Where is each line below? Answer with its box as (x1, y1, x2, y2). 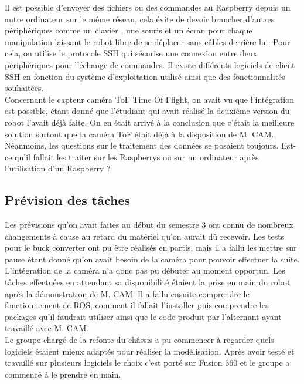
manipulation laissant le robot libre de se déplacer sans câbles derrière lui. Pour (5, 35, 291, 48)
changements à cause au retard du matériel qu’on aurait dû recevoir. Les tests (5, 230, 285, 242)
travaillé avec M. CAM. (5, 322, 89, 334)
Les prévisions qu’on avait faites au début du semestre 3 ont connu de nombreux (5, 218, 293, 231)
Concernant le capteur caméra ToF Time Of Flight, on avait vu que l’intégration (5, 93, 295, 105)
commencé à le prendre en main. (5, 368, 121, 380)
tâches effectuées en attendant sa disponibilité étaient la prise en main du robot (5, 276, 291, 288)
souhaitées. (5, 82, 44, 94)
